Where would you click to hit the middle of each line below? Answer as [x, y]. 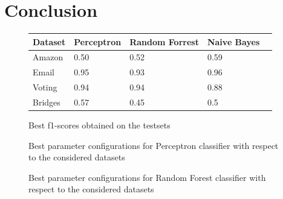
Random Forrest [164, 41]
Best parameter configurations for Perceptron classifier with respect [154, 145]
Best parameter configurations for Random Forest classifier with [147, 177]
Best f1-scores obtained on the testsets [99, 125]
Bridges [47, 102]
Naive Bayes [233, 41]
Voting [45, 87]
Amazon [48, 57]
